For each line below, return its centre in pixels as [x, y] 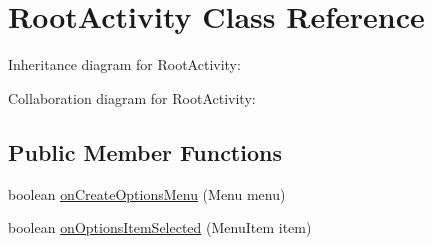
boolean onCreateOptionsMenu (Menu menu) [147, 193]
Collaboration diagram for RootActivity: [132, 97]
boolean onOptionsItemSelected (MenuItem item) [160, 227]
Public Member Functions [145, 151]
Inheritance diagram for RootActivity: [124, 64]
